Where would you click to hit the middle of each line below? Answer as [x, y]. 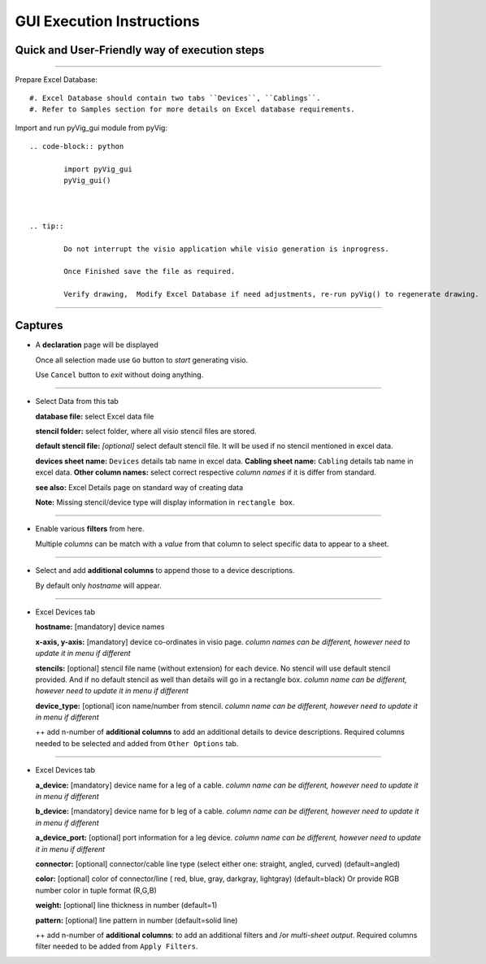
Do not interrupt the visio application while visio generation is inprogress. [227, 249]
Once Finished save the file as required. [150, 271]
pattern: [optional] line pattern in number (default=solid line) [137, 920]
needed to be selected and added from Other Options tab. [137, 743]
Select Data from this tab [77, 402]
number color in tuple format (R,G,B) [96, 890]
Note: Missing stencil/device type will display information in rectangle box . [165, 502]
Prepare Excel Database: [56, 79]
